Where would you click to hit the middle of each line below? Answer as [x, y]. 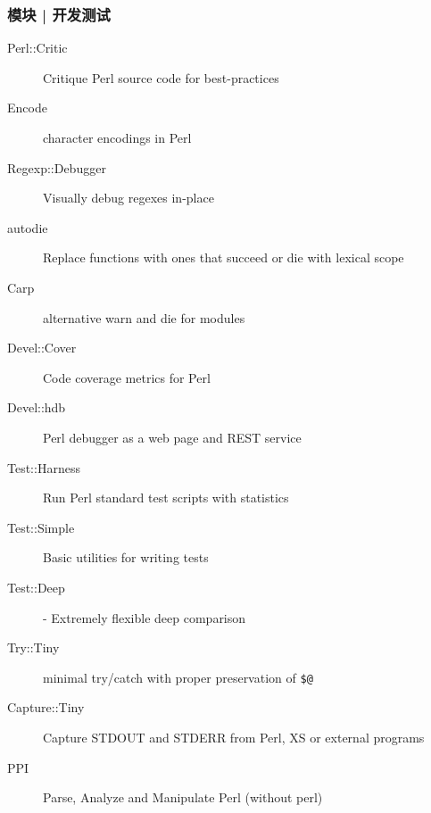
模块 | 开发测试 [59, 14]
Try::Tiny [33, 647]
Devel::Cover [42, 348]
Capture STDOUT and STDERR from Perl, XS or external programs [234, 737]
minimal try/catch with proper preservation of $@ [178, 677]
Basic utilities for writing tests [126, 557]
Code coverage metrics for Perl [127, 377]
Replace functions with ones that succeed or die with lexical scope [224, 257]
